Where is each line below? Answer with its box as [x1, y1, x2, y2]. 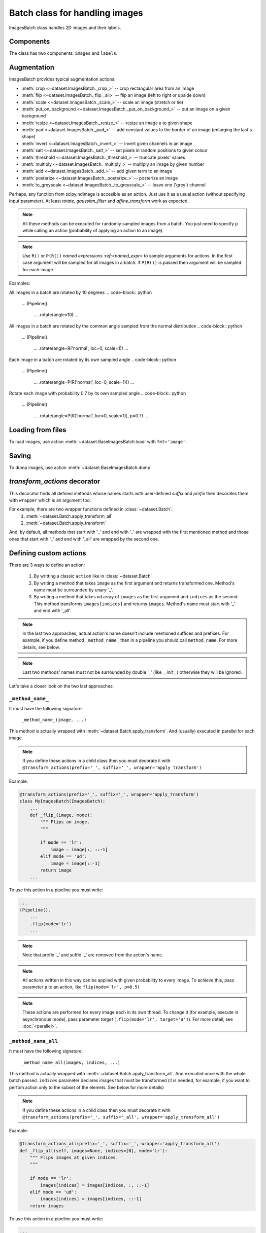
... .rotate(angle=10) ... [33, 312, 79, 318]
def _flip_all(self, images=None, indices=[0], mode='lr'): [19, 1148, 168, 1154]
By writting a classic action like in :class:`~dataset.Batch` [33, 573, 152, 579]
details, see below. [22, 644, 60, 650]
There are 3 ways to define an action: [9, 562, 85, 568]
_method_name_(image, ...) [21, 717, 87, 723]
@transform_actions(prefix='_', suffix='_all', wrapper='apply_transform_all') [22, 1114, 220, 1120]
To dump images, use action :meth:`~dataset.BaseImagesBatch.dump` [9, 464, 152, 471]
